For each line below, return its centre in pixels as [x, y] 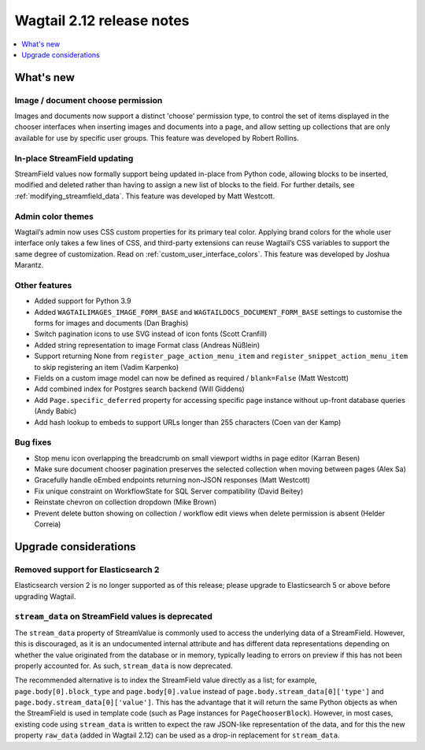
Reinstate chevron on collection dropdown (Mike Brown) [126, 502]
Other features [43, 285]
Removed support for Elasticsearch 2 [87, 569]
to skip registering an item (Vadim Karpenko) [107, 367]
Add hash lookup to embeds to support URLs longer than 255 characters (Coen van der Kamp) [188, 422]
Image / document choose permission [89, 100]
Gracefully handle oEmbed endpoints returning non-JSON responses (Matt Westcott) [172, 480]
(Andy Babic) [55, 411]
